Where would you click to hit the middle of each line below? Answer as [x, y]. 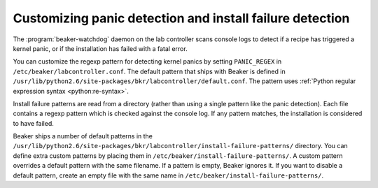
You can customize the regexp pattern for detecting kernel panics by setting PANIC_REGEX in [147, 62]
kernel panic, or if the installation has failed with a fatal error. [100, 48]
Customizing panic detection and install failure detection [181, 18]
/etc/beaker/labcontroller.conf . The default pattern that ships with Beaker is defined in [149, 71]
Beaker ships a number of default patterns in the [83, 136]
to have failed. [33, 123]
